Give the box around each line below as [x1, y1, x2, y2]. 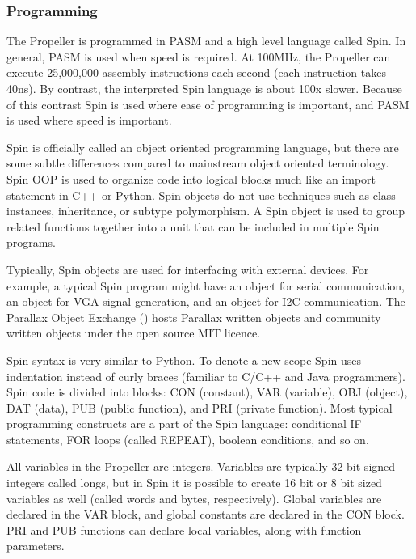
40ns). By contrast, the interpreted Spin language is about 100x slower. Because [6, 80, 402, 96]
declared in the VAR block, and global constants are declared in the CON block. [6, 506, 405, 523]
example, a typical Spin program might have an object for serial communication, [6, 277, 405, 294]
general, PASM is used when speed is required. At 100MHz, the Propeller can [6, 48, 391, 65]
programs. [6, 234, 56, 251]
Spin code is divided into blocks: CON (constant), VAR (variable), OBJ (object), [6, 383, 408, 400]
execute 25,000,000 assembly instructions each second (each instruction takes [6, 64, 386, 81]
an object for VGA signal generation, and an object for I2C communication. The [6, 293, 405, 310]
